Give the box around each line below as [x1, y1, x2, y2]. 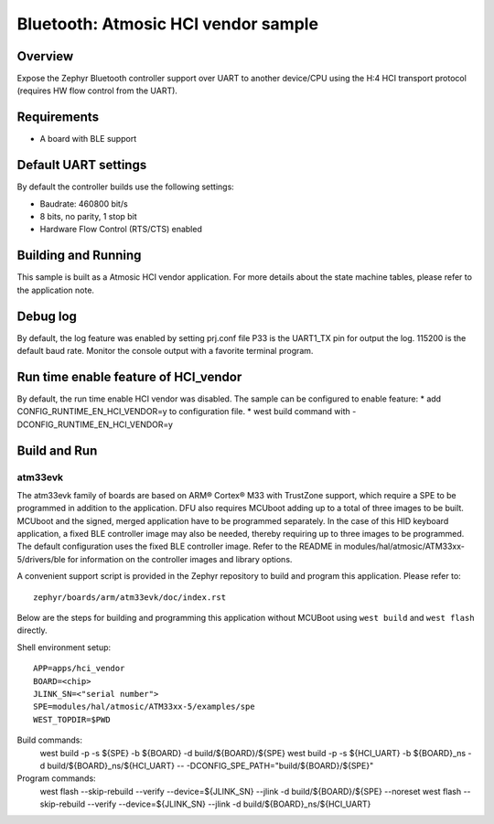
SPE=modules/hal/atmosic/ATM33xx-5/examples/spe [33, 701, 255, 712]
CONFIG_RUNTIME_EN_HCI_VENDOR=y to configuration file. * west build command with [16, 406, 351, 417]
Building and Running [16, 248, 142, 263]
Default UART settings [16, 157, 147, 173]
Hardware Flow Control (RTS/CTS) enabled [39, 224, 203, 235]
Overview [16, 48, 74, 64]
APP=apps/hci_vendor [33, 663, 125, 674]
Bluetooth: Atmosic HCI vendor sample [16, 14, 319, 34]
